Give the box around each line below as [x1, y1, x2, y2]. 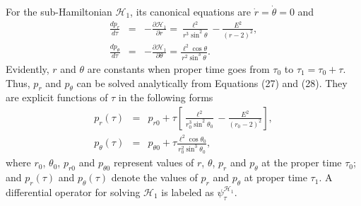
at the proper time [261, 155, 342, 170]
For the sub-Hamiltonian [6, 4, 112, 18]
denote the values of [111, 170, 198, 185]
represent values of [113, 155, 194, 170]
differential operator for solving [6, 184, 141, 199]
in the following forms [118, 90, 213, 105]
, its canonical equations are [130, 4, 251, 18]
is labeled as [161, 184, 214, 199]
